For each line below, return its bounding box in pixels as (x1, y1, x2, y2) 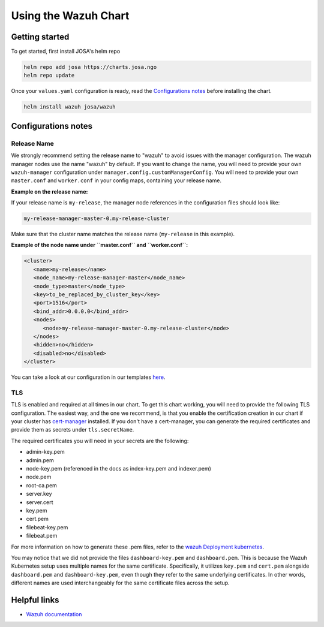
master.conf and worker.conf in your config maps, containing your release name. (11, 177, 222, 184)
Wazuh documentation (26, 610, 82, 617)
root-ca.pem (26, 481, 57, 489)
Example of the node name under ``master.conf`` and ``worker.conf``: (11, 242, 188, 249)
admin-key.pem (26, 448, 65, 456)
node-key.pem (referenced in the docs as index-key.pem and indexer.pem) (26, 465, 211, 472)
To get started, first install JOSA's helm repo (11, 48, 121, 55)
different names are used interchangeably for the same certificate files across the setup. (11, 579, 230, 587)
